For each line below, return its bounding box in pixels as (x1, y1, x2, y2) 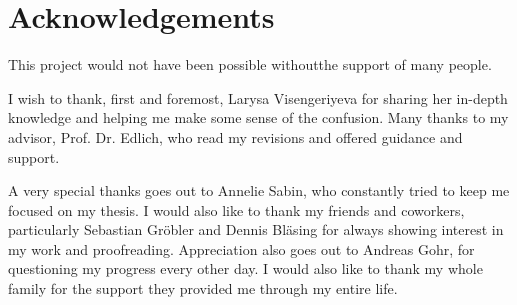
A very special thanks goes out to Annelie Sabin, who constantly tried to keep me (8, 180, 510, 201)
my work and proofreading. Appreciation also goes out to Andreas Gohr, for (8, 238, 475, 259)
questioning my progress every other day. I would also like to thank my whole (8, 258, 483, 279)
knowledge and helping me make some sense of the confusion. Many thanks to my (8, 107, 509, 128)
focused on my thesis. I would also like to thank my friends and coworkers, (8, 199, 465, 220)
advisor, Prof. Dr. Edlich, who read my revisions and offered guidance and (8, 126, 463, 147)
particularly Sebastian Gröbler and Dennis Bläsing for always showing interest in (8, 219, 504, 240)
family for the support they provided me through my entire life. (8, 278, 398, 299)
